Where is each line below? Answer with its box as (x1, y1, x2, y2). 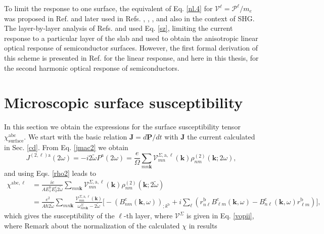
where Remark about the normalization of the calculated (4, 220, 180, 230)
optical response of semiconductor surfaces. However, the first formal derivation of (4, 42, 258, 53)
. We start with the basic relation (24, 131, 127, 142)
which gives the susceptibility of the (4, 210, 115, 221)
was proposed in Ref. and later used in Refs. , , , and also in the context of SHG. (4, 13, 255, 23)
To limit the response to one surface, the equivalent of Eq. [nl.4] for (4, 3, 213, 13)
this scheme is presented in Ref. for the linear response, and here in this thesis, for (4, 52, 259, 63)
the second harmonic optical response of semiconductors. (4, 62, 179, 73)
